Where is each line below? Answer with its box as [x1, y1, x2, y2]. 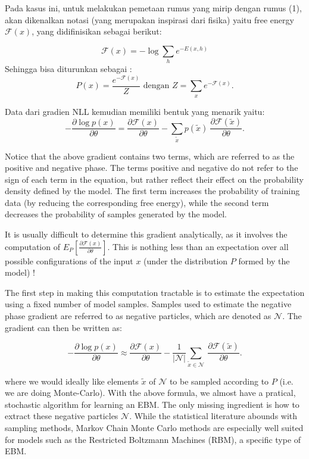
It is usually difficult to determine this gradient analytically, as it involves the [5, 228, 288, 241]
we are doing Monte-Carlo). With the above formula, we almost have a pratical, [5, 386, 296, 399]
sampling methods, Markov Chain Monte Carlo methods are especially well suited [5, 421, 304, 433]
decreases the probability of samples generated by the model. [5, 208, 227, 220]
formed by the [238, 254, 290, 267]
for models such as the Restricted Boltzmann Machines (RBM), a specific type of [5, 433, 301, 445]
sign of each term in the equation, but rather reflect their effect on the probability [5, 173, 304, 185]
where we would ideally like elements [5, 374, 139, 387]
